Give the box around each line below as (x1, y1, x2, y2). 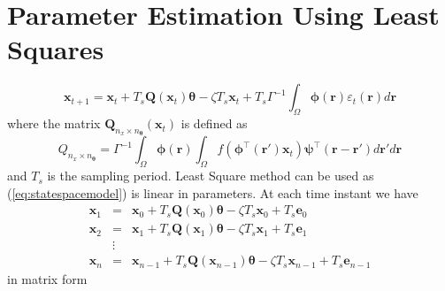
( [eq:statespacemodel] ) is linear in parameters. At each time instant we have (7, 183, 418, 202)
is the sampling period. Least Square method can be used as (47, 166, 374, 185)
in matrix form (7, 270, 88, 288)
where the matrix (7, 114, 101, 133)
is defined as (180, 114, 248, 133)
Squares (7, 31, 104, 67)
